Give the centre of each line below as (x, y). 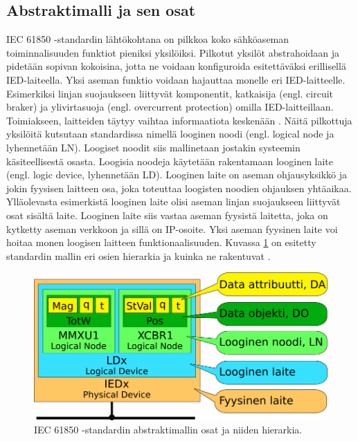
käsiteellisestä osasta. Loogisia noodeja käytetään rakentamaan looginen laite (170, 161)
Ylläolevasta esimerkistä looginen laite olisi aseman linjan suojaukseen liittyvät (173, 201)
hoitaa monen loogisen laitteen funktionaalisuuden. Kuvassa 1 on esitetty (161, 242)
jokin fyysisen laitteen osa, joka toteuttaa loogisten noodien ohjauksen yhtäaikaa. (179, 188)
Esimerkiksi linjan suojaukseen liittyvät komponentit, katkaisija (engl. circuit (170, 93)
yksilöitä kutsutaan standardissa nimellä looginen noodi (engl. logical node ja (170, 134)
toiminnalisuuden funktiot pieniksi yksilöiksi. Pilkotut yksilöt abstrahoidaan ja (173, 52)
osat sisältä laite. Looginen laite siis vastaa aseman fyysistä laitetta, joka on (167, 215)
